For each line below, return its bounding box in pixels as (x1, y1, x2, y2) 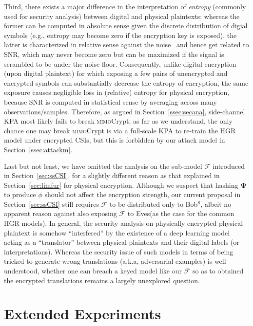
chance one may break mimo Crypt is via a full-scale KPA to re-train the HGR (4, 125, 236, 135)
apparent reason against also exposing (4, 208, 117, 218)
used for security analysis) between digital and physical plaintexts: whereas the (4, 11, 240, 21)
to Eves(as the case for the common (127, 208, 234, 218)
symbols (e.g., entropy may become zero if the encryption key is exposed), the (4, 30, 237, 40)
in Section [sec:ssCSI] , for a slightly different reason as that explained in (4, 170, 220, 181)
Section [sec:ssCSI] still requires (4, 199, 99, 209)
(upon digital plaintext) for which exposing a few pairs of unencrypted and (4, 68, 228, 78)
